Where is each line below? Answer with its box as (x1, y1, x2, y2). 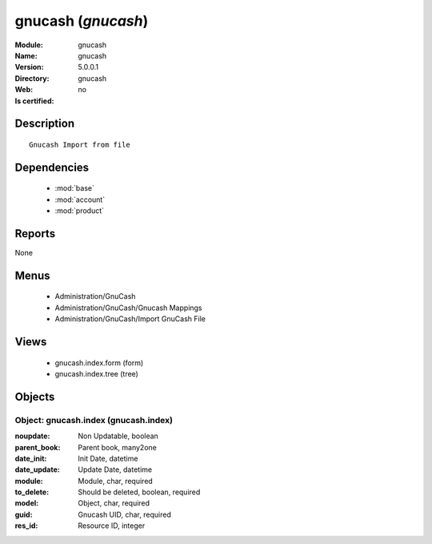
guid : (14, 510, 33, 519)
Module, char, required (78, 476, 154, 486)
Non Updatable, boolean (78, 431, 159, 441)
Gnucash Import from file (29, 140, 131, 149)
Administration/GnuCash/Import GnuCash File (54, 314, 206, 324)
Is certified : (14, 96, 54, 106)
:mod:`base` (54, 183, 95, 193)
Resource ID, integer (78, 521, 146, 530)
